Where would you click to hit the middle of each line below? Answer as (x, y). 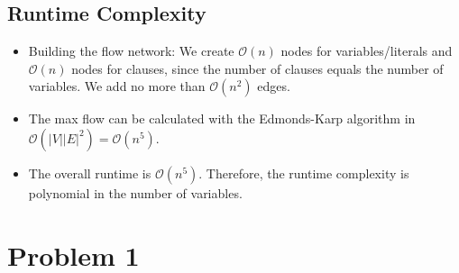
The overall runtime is (90, 173)
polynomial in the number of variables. (135, 192)
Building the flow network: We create (131, 51)
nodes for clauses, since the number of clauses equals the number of (257, 68)
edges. (274, 86)
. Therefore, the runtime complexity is (304, 173)
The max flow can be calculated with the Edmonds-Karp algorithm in (222, 118)
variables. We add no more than (117, 86)
